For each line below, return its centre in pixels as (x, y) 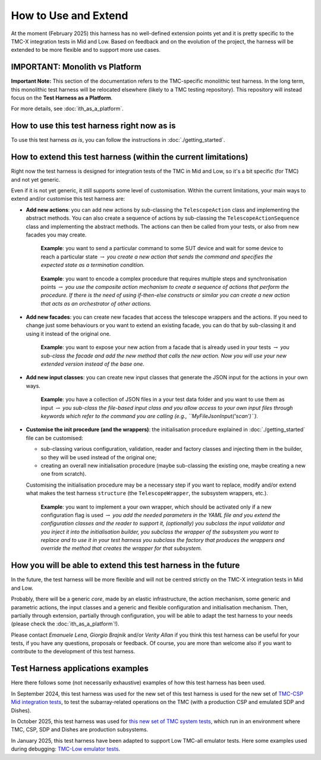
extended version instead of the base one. (93, 364)
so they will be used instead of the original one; (99, 457)
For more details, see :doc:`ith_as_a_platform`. (67, 109)
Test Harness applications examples (80, 669)
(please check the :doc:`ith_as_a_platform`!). (65, 624)
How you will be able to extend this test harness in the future (125, 566)
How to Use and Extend (70, 15)
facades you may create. (56, 235)
